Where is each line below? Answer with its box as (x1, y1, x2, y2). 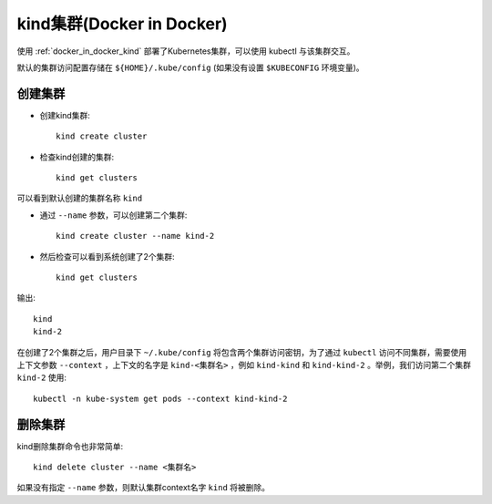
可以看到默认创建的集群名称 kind (16, 192, 143, 204)
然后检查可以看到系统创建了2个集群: (39, 251, 175, 262)
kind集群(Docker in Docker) (16, 14, 228, 34)
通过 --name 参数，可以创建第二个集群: (39, 210, 188, 221)
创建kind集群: (39, 109, 90, 120)
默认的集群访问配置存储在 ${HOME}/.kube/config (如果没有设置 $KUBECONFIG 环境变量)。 (16, 62, 364, 73)
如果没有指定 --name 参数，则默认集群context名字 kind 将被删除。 (16, 482, 271, 493)
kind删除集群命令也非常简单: (16, 440, 123, 451)
